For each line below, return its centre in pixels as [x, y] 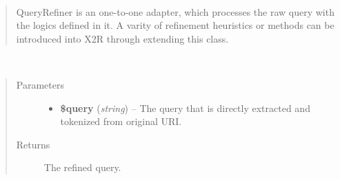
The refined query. [82, 167]
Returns [33, 144]
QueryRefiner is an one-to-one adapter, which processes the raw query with [175, 11]
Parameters [40, 84]
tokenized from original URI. [121, 121]
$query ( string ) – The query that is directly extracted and [185, 108]
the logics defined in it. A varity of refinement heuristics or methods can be [175, 25]
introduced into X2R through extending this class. [122, 38]
